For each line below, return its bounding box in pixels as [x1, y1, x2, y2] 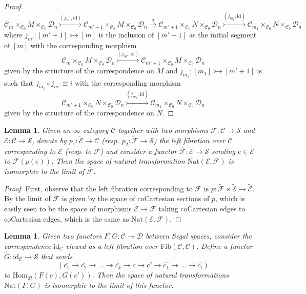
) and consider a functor [100, 145, 177, 156]
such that [4, 77, 34, 88]
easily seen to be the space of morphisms [4, 203, 132, 214]
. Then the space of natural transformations [92, 269, 229, 280]
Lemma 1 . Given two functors [4, 230, 102, 241]
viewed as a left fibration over [66, 240, 158, 251]
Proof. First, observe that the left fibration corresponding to [4, 183, 193, 193]
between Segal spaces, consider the [145, 230, 252, 241]
